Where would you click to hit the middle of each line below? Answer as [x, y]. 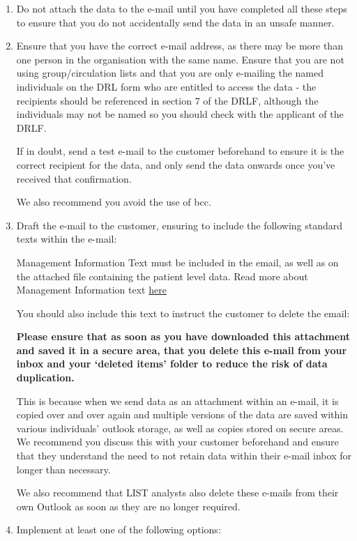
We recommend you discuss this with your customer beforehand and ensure [177, 442]
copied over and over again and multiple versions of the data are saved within [182, 414]
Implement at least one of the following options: [119, 529]
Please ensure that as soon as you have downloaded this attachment [183, 336]
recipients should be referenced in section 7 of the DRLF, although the [167, 100]
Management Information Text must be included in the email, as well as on [177, 262]
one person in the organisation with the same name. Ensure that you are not [180, 59]
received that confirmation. [74, 178]
